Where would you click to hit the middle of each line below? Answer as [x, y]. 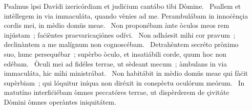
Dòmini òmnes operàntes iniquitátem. [60, 101]
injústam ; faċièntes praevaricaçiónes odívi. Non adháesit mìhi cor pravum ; [120, 34]
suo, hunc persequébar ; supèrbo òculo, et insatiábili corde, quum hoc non [115, 54]
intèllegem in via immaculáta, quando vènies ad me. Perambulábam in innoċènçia [126, 15]
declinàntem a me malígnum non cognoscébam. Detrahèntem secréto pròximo [121, 44]
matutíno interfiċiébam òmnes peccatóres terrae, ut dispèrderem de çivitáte [116, 92]
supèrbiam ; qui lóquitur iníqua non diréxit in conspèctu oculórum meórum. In [124, 82]
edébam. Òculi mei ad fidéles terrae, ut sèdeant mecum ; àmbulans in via [115, 63]
